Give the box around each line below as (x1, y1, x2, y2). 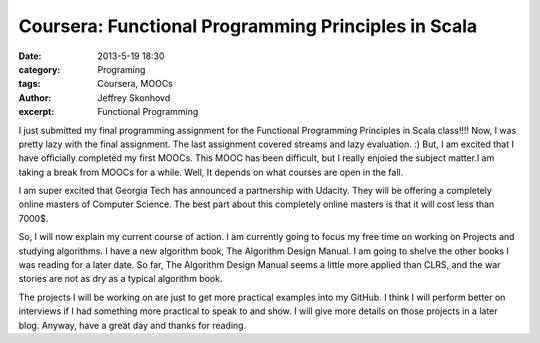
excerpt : (18, 106, 55, 118)
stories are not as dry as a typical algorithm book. (18, 273, 223, 285)
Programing (97, 63, 146, 75)
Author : (18, 91, 52, 104)
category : (18, 63, 61, 75)
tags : (18, 78, 41, 90)
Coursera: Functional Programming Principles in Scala (18, 15, 478, 37)
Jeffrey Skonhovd (97, 91, 171, 104)
